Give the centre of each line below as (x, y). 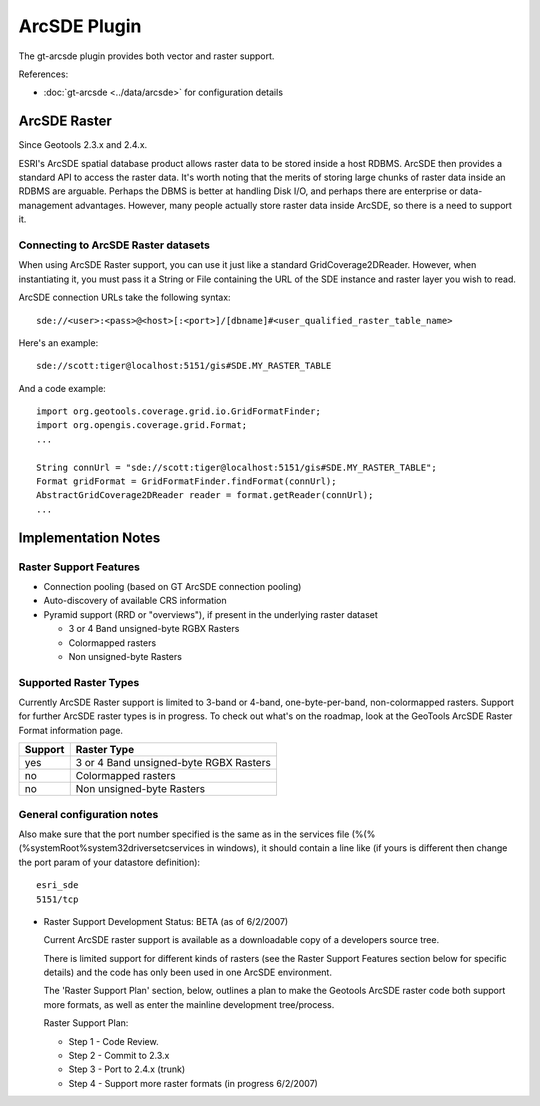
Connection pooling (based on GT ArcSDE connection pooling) (172, 586)
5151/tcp (57, 899)
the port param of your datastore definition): (109, 862)
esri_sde (57, 885)
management (46, 205)
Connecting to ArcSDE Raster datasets (114, 245)
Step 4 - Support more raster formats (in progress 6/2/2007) (193, 1083)
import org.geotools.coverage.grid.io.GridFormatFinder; (179, 411)
